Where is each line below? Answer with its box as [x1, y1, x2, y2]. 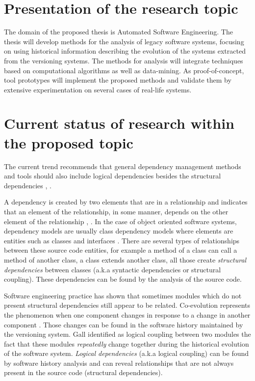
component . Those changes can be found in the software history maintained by [4, 319, 243, 329]
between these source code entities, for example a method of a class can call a [4, 245, 237, 255]
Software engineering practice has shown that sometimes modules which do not [4, 290, 242, 300]
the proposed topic [4, 132, 133, 152]
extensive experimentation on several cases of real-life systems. [4, 84, 192, 94]
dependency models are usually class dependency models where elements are [4, 226, 233, 236]
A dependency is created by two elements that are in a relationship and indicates [4, 197, 248, 207]
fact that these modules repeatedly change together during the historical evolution [4, 338, 249, 349]
